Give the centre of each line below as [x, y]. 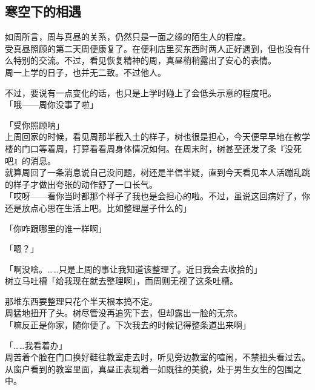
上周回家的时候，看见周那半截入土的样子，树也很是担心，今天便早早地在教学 [157, 137]
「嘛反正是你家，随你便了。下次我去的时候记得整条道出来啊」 [128, 325]
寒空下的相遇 [43, 11]
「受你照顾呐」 [35, 124]
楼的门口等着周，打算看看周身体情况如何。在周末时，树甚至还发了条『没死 [153, 148]
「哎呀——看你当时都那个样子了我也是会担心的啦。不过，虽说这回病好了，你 [157, 196]
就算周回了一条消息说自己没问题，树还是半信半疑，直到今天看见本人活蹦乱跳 [157, 172]
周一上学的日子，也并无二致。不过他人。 [85, 72]
